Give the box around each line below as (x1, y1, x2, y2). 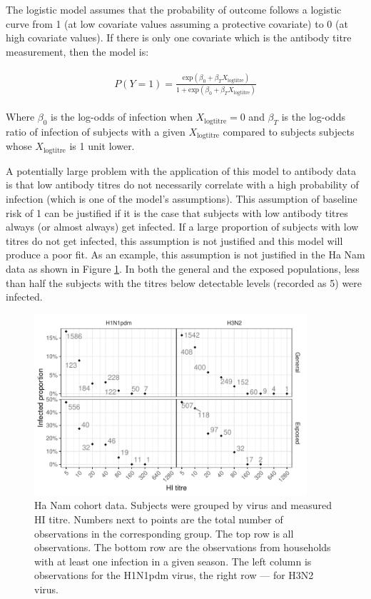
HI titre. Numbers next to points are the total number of (34, 511, 283, 526)
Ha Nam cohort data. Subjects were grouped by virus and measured (34, 498, 332, 513)
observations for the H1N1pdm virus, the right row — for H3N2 (34, 568, 314, 583)
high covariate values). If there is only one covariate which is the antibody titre (6, 30, 352, 45)
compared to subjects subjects (223, 124, 355, 139)
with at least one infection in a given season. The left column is (34, 553, 312, 568)
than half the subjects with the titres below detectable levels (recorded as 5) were (6, 275, 362, 290)
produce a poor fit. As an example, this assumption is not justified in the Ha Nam (6, 247, 365, 262)
